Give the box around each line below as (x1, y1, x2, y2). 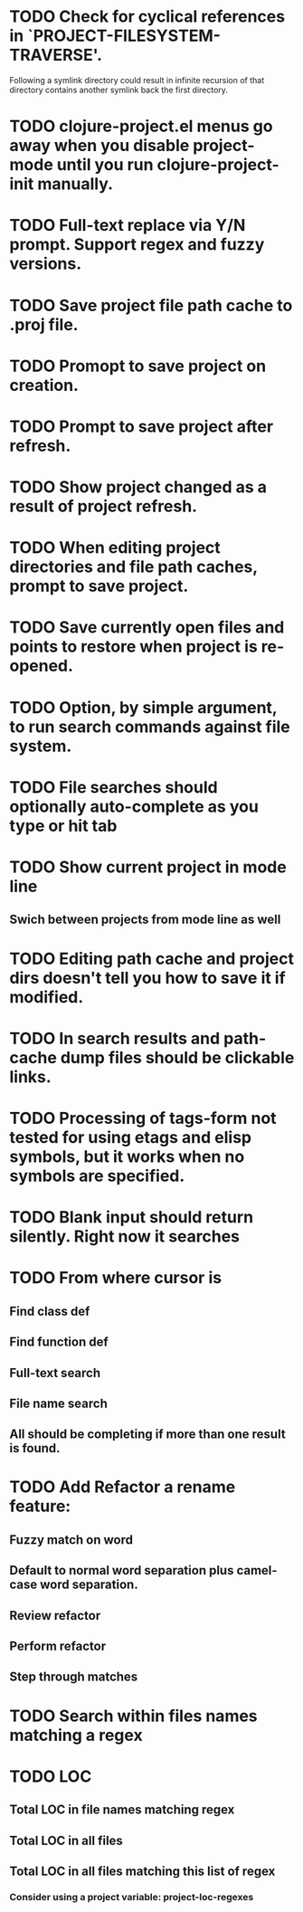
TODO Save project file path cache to (9, 295, 293, 316)
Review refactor (9, 1608, 101, 1623)
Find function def (9, 1335, 109, 1350)
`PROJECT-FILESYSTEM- (26, 25, 222, 46)
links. (9, 1066, 52, 1087)
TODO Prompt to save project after (9, 416, 274, 436)
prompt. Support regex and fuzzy (9, 234, 265, 255)
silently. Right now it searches (9, 1226, 241, 1247)
